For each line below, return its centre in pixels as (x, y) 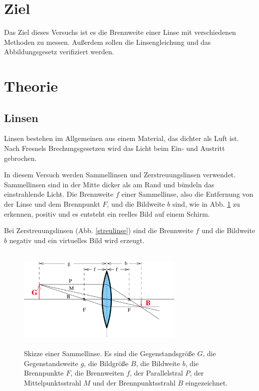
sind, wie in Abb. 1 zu (206, 204)
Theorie (31, 86)
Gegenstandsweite (51, 363)
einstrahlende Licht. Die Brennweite (59, 194)
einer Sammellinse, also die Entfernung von (187, 194)
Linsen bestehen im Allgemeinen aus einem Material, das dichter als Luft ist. (122, 138)
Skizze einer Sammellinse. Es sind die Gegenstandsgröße (110, 353)
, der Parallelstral (156, 373)
